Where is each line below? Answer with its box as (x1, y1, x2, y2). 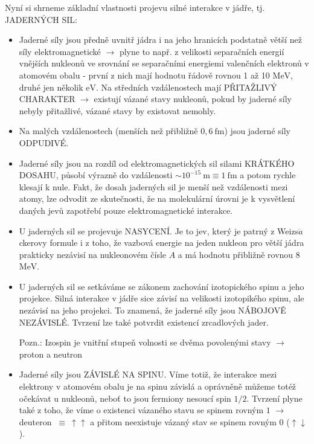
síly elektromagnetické (19, 45, 101, 57)
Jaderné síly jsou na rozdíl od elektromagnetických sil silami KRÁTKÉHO (19, 156, 295, 169)
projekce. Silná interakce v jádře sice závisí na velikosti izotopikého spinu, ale (19, 292, 304, 304)
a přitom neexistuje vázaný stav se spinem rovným (90, 415, 277, 428)
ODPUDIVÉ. (19, 136, 69, 149)
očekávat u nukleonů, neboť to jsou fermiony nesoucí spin (19, 391, 231, 404)
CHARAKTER (19, 92, 75, 105)
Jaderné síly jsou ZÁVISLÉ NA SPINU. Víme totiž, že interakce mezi (19, 368, 277, 381)
